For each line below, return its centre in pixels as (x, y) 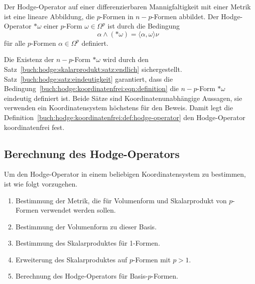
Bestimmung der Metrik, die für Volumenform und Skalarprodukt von (121, 200)
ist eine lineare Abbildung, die (49, 16)
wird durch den (126, 59)
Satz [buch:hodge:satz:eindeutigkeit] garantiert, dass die (88, 79)
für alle (15, 43)
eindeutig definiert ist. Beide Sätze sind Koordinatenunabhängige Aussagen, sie (123, 98)
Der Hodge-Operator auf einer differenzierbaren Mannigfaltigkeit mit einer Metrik (127, 6)
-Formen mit (152, 259)
